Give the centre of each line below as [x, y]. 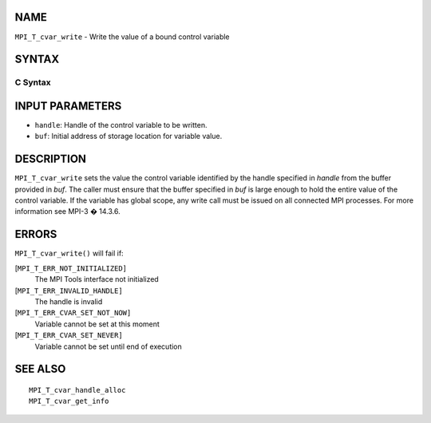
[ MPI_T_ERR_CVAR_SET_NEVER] [69, 335]
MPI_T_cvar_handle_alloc [77, 390]
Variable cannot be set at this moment [97, 324]
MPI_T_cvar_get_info [69, 401]
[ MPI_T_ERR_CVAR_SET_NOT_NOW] [73, 313]
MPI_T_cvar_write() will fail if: [69, 253]
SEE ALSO [40, 369]
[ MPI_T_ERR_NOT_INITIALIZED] [71, 268]
